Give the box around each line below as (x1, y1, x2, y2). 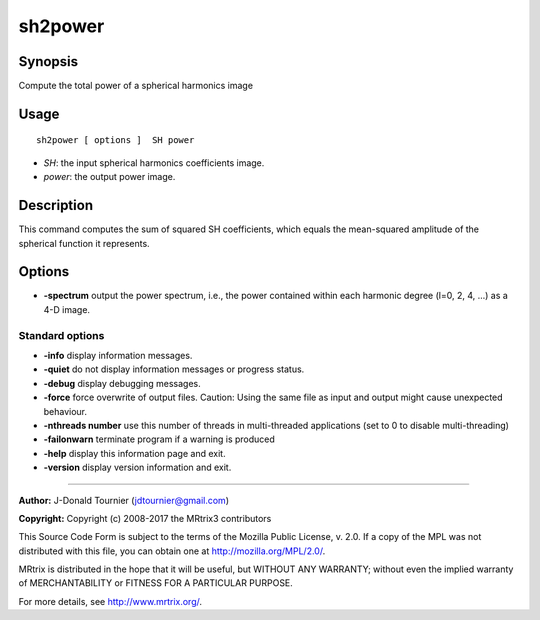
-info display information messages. (43, 349, 193, 361)
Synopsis (18, 53, 79, 70)
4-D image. (43, 303, 90, 315)
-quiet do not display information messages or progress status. (43, 363, 305, 375)
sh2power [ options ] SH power (36, 135, 195, 146)
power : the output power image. (43, 171, 176, 183)
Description (18, 197, 94, 214)
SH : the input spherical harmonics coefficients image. (43, 156, 265, 169)
